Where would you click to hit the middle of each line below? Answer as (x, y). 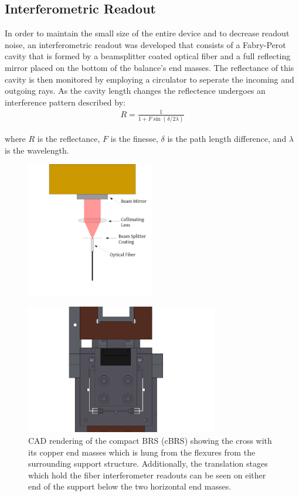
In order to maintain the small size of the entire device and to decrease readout (147, 33)
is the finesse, (134, 139)
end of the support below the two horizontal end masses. (130, 486)
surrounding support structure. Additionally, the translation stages (148, 463)
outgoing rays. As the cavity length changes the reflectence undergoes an (135, 91)
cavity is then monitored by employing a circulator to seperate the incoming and (149, 79)
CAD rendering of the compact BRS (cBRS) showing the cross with (150, 441)
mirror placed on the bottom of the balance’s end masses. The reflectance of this (149, 67)
